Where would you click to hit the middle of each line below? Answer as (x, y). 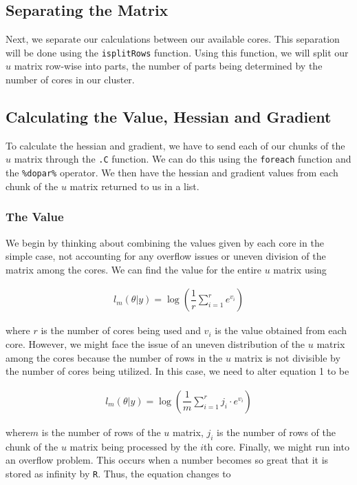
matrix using (300, 269)
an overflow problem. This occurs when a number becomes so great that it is (167, 460)
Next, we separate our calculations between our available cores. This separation (173, 39)
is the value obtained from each (281, 330)
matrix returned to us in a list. (134, 186)
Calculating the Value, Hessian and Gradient (169, 117)
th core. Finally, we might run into (277, 446)
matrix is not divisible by (287, 357)
